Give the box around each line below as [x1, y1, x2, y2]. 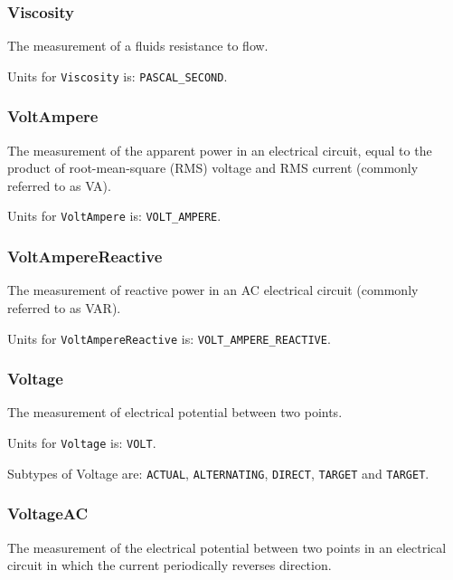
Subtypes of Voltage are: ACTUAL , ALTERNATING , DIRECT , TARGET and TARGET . [7, 463, 429, 482]
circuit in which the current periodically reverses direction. [7, 556, 332, 575]
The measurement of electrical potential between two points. [7, 403, 343, 422]
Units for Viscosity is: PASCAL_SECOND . [7, 66, 228, 85]
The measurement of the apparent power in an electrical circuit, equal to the [7, 140, 432, 159]
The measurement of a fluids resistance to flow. [7, 36, 269, 55]
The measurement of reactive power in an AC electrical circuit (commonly [7, 280, 419, 300]
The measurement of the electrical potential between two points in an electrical [7, 537, 447, 556]
